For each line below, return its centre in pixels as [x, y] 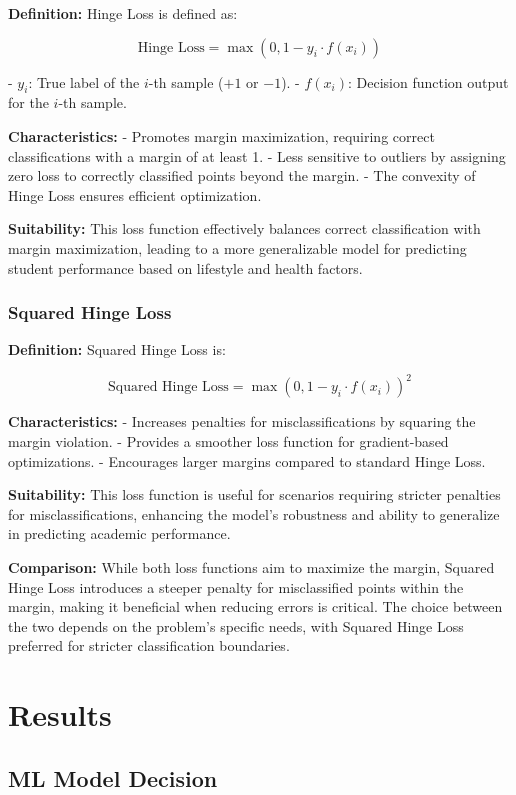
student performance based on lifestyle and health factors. [185, 267]
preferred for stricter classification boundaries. [149, 645]
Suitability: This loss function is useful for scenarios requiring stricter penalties [254, 494]
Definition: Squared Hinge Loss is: [117, 349]
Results [60, 714]
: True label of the [84, 81]
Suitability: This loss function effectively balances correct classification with [244, 228]
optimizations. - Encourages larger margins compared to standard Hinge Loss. [247, 460]
